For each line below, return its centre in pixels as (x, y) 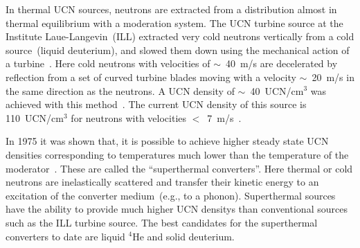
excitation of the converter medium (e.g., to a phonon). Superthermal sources (171, 195)
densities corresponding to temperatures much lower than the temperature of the (177, 154)
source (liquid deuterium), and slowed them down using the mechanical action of (178, 50)
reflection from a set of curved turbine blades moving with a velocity (151, 77)
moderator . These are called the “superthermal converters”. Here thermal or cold (179, 168)
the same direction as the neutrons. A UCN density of (120, 90)
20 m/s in (333, 77)
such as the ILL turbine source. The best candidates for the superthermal (162, 222)
